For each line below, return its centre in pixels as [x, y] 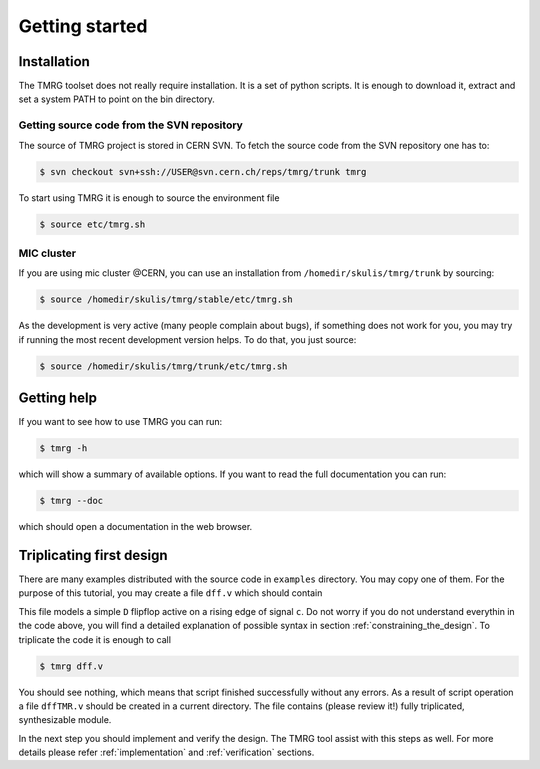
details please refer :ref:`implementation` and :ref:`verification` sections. [166, 752]
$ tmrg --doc [71, 501]
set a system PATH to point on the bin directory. [116, 99]
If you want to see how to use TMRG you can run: [120, 422]
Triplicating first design [93, 555]
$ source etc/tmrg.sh [92, 224]
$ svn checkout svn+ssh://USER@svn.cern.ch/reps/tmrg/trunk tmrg [203, 171]
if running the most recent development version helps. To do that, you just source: [187, 339]
